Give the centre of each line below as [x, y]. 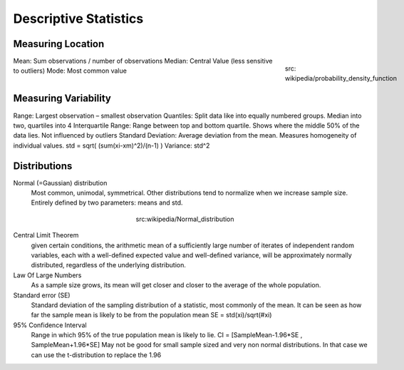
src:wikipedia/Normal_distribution [185, 219]
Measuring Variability [62, 99]
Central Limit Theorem [46, 235]
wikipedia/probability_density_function [341, 78]
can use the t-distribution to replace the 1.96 [96, 355]
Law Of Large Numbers [47, 275]
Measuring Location [59, 44]
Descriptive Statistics [78, 19]
